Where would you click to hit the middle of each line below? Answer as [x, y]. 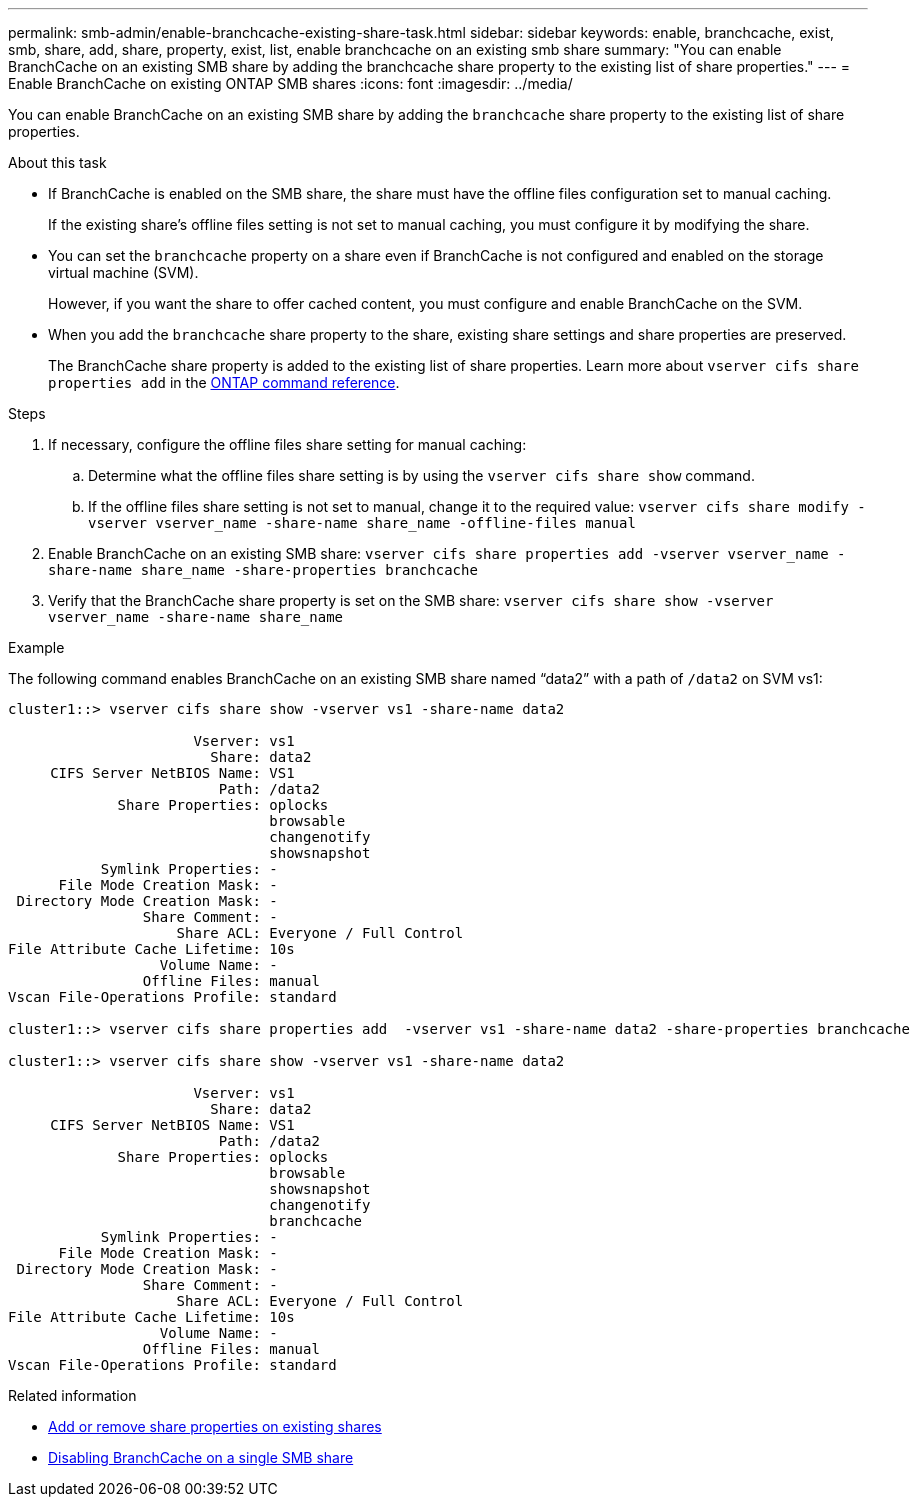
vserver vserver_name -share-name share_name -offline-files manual [362, 523]
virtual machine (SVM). [123, 272]
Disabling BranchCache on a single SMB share [201, 1457]
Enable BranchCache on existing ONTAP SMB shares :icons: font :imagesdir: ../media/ [290, 83]
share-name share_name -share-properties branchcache [263, 570]
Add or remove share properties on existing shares [215, 1426]
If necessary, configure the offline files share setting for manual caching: [287, 444]
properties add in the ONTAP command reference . [224, 382]
